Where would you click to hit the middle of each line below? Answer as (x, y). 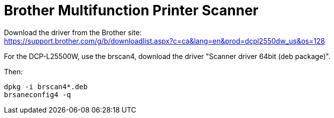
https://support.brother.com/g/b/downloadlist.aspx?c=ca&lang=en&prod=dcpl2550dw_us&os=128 (165, 41)
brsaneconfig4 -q (37, 94)
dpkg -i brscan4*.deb (46, 87)
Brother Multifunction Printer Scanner (131, 10)
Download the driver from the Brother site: (73, 32)
